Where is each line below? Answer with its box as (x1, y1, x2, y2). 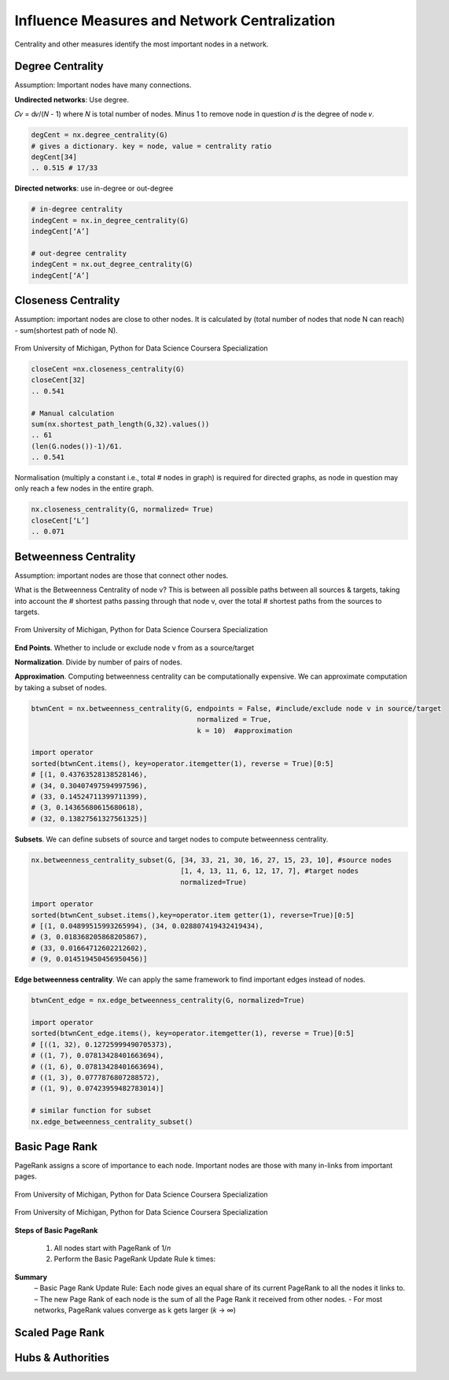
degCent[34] (31, 153, 78, 161)
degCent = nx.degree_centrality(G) (31, 131, 168, 139)
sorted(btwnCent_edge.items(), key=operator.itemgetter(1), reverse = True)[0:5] (31, 1029, 355, 1038)
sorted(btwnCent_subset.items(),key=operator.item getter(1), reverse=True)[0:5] (31, 910, 355, 919)
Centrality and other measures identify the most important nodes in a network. (14, 39, 269, 49)
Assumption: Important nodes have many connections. (14, 80, 192, 90)
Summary (14, 1272, 47, 1282)
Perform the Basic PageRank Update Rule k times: (53, 1254, 216, 1263)
